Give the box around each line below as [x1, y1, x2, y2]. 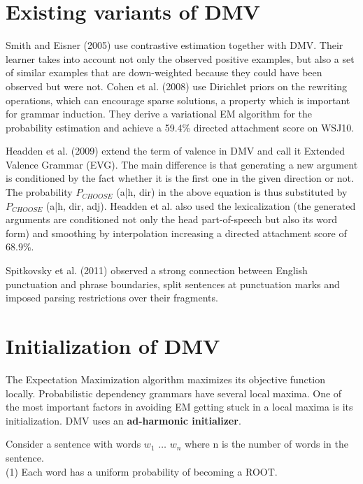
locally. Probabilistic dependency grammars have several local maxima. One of [6, 385, 342, 400]
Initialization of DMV [6, 332, 220, 360]
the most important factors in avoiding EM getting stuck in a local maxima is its [6, 399, 353, 414]
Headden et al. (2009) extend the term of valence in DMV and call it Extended [6, 143, 345, 158]
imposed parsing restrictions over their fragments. [6, 290, 218, 305]
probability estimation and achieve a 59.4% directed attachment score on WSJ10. [6, 120, 355, 134]
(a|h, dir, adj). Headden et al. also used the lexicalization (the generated [45, 198, 356, 213]
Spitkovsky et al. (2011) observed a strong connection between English [6, 263, 308, 278]
